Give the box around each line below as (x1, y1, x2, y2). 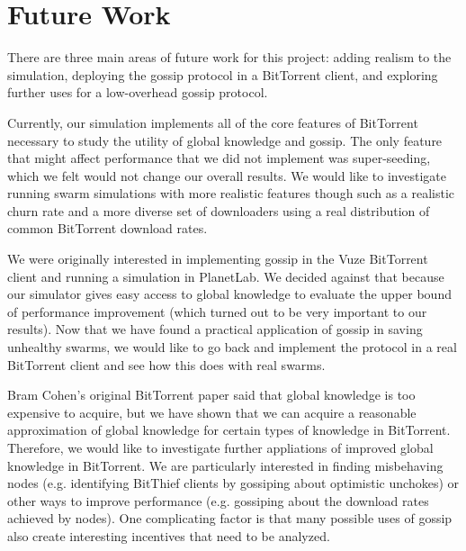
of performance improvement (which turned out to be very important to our (7, 302, 427, 321)
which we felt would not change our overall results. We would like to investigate (7, 166, 446, 185)
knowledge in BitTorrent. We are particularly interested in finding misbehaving (7, 456, 444, 474)
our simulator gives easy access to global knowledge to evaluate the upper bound (7, 285, 452, 303)
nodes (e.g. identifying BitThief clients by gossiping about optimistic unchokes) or (7, 474, 459, 492)
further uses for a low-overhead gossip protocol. (7, 83, 268, 102)
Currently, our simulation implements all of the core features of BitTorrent (7, 113, 418, 131)
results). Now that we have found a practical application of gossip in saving (7, 320, 423, 339)
